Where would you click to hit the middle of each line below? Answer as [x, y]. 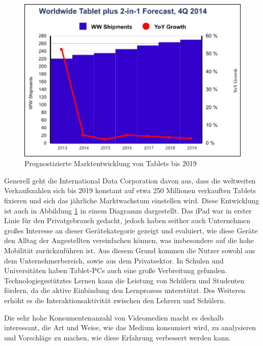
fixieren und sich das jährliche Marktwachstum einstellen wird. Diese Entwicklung [132, 200]
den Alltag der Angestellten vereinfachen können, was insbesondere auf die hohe [129, 240]
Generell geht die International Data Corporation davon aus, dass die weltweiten [130, 180]
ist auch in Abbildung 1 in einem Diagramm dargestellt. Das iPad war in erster [128, 210]
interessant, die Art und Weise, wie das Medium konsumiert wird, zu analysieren [130, 327]
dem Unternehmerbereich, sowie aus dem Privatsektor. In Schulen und [114, 260]
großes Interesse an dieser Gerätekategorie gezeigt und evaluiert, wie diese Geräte [131, 230]
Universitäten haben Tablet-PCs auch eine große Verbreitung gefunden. [116, 270]
